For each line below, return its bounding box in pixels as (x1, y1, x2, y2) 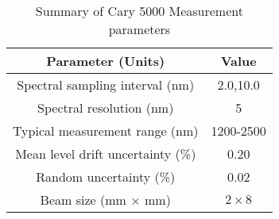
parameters (108, 20, 171, 38)
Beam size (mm (40, 190, 126, 209)
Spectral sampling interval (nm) (17, 75, 195, 94)
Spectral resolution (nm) (37, 98, 174, 117)
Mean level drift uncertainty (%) (15, 144, 196, 163)
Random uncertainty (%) (36, 167, 176, 186)
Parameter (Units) (46, 52, 165, 70)
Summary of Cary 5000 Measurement (35, 2, 243, 20)
